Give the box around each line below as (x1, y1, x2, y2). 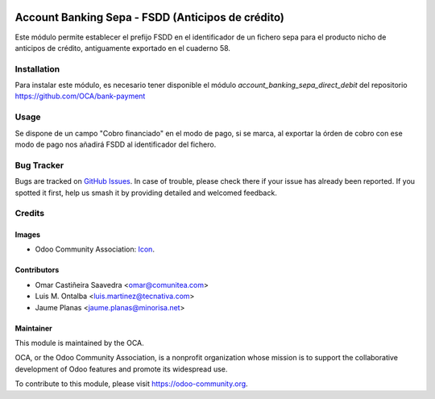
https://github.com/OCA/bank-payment (14, 91, 146, 101)
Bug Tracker (14, 160, 64, 171)
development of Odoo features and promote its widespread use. (14, 364, 228, 374)
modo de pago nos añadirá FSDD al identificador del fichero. (14, 139, 217, 149)
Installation (14, 63, 60, 74)
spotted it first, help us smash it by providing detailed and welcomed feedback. (14, 188, 277, 197)
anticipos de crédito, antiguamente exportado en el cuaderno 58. (14, 43, 231, 52)
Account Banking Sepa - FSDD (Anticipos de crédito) (14, 10, 285, 24)
